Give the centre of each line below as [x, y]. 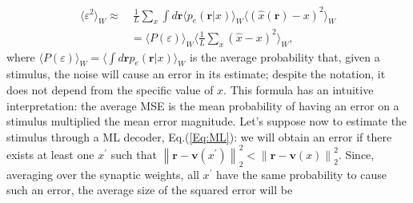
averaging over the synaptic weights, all [103, 174]
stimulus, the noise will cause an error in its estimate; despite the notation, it [196, 74]
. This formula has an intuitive [299, 90]
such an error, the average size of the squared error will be [150, 190]
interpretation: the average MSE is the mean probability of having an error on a [203, 105]
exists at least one [50, 154]
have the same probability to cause [302, 174]
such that [134, 154]
